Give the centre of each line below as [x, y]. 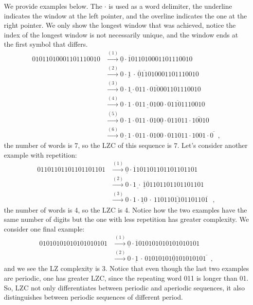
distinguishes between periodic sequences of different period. [94, 297]
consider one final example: [44, 228]
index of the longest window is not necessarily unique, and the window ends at [121, 34]
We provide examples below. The [53, 6]
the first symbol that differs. [46, 44]
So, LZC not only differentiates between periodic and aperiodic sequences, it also [124, 287]
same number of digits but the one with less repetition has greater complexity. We [126, 219]
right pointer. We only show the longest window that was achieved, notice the [120, 25]
